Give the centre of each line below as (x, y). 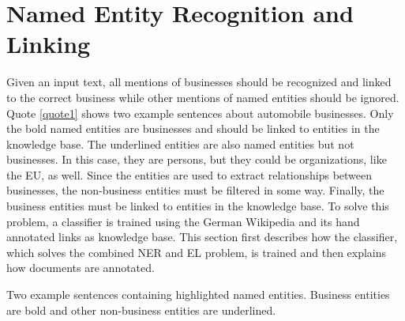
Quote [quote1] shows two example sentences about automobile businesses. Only (200, 113)
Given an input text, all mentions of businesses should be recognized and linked (199, 82)
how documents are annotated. (81, 268)
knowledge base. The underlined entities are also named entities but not (180, 144)
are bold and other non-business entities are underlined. (141, 310)
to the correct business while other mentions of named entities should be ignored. (203, 97)
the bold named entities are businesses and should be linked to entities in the (193, 128)
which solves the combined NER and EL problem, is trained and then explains (197, 252)
